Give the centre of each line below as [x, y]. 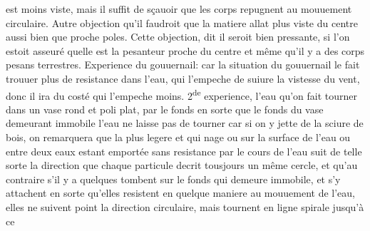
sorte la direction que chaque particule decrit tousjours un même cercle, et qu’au [182, 165]
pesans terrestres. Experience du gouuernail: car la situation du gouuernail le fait [183, 65]
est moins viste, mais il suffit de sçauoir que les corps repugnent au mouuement [179, 9]
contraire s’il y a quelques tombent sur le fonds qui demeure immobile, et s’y [173, 179]
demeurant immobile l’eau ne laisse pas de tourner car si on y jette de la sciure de [185, 123]
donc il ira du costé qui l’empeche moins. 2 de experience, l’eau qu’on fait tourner [182, 94]
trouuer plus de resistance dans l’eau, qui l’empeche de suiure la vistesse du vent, [183, 78]
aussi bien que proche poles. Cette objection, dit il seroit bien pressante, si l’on [178, 37]
